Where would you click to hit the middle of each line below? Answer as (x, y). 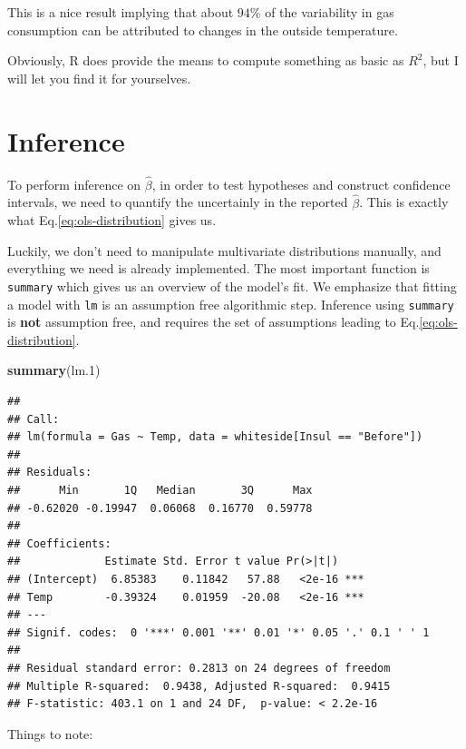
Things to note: (50, 733)
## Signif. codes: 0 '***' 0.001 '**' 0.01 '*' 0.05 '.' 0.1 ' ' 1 (218, 632)
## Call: (34, 419)
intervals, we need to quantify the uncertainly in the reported (178, 202)
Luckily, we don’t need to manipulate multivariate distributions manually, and (224, 250)
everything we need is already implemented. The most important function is (218, 268)
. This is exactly (404, 202)
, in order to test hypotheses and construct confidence (301, 184)
